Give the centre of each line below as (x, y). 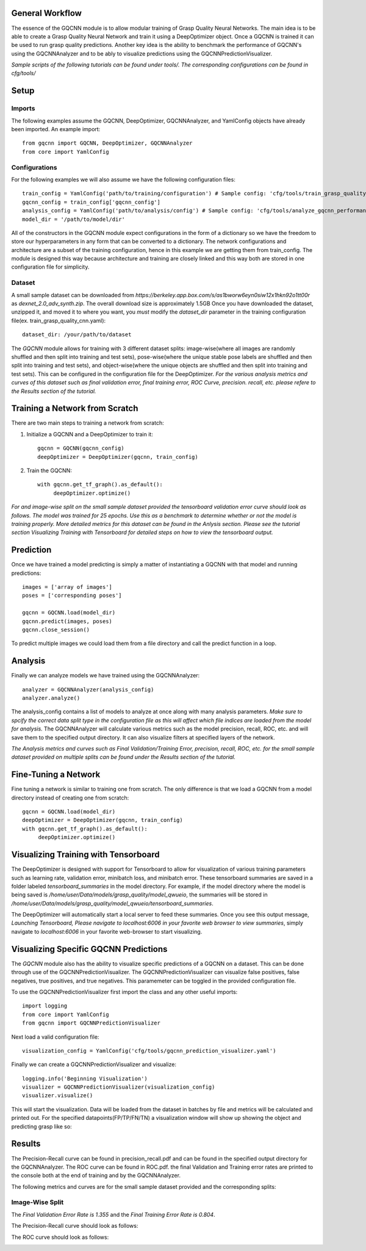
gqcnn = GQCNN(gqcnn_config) (81, 448)
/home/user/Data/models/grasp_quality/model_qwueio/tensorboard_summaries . (112, 903)
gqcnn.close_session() (56, 629)
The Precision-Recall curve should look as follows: (75, 1226)
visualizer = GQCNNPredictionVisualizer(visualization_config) (119, 1087)
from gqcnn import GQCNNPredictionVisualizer (91, 1023)
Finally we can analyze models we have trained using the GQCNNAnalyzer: (106, 676)
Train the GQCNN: (49, 470)
